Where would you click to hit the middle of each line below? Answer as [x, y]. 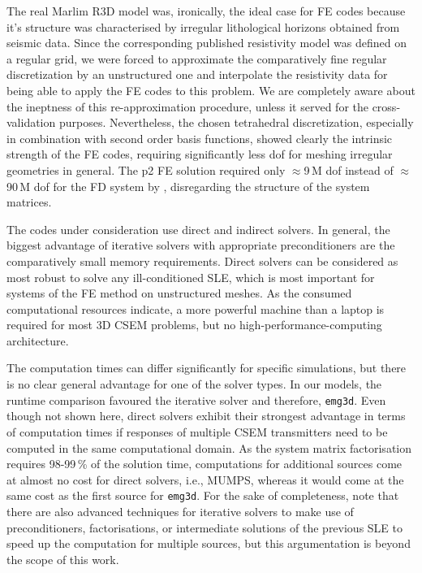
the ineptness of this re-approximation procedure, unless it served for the [187, 106]
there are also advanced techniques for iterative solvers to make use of [180, 511]
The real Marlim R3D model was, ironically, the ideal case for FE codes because [206, 11]
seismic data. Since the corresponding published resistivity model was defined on [207, 43]
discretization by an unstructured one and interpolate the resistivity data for [197, 74]
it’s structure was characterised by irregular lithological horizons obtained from [203, 26]
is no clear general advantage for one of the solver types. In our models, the [194, 384]
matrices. [29, 202]
